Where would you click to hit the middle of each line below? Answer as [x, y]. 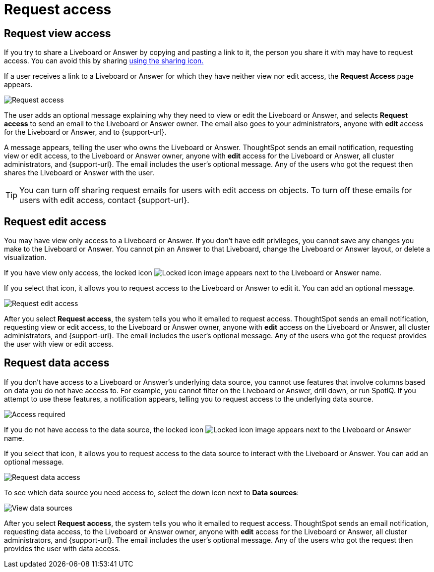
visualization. [25, 258]
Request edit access [55, 221]
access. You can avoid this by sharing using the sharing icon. [104, 61]
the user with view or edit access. [59, 344]
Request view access [58, 33]
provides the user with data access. [62, 548]
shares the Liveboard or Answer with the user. [79, 173]
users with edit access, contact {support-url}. [104, 200]
